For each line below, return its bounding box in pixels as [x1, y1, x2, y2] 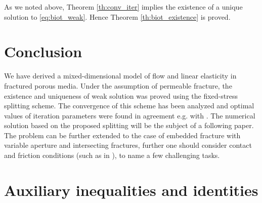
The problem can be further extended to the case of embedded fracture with [4, 130, 241, 140]
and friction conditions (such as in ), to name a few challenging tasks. [4, 150, 220, 160]
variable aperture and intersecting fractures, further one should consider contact [4, 140, 252, 150]
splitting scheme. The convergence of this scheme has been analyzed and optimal [4, 100, 254, 111]
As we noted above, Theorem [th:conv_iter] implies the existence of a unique [4, 2, 243, 12]
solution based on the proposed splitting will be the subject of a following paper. [4, 120, 254, 131]
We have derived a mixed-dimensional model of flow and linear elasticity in [4, 70, 237, 81]
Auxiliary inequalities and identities [4, 179, 258, 200]
